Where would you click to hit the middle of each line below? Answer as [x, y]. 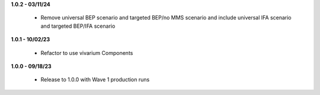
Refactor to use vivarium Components [87, 53]
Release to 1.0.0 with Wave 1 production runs [95, 80]
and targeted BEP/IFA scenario [78, 26]
